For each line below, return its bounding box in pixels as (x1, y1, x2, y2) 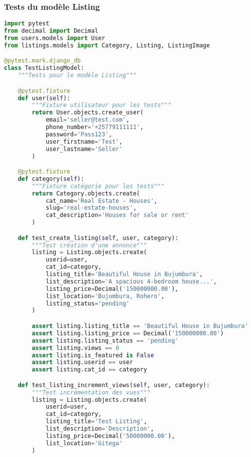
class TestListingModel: (4, 65, 84, 72)
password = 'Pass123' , (45, 131, 112, 138)
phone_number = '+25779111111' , (45, 124, 144, 131)
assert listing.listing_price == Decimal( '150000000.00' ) (32, 329, 224, 337)
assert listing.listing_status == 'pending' (32, 337, 178, 344)
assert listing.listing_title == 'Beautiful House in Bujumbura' (32, 323, 249, 329)
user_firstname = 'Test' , (45, 138, 123, 145)
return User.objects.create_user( (32, 109, 144, 116)
